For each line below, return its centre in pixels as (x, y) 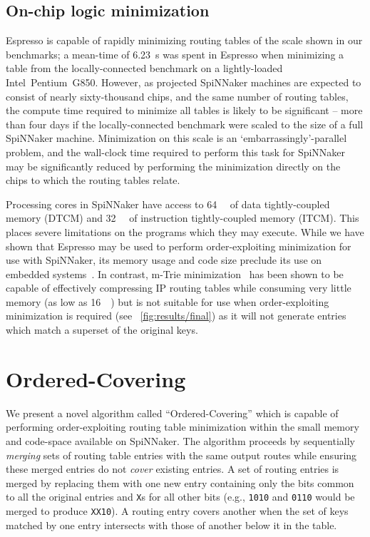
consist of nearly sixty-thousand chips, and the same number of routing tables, (177, 96)
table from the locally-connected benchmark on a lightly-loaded (144, 68)
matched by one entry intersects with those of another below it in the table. (171, 525)
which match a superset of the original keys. (102, 330)
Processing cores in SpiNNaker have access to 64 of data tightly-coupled (168, 204)
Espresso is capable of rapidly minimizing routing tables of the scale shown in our (184, 40)
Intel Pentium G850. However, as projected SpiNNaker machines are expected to (184, 82)
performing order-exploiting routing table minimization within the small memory (183, 427)
